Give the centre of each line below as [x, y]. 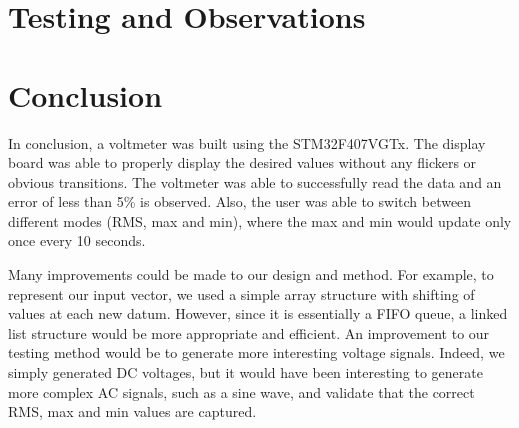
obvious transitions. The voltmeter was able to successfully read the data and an [255, 181]
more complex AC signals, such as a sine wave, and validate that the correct [241, 391]
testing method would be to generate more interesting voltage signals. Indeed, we [256, 352]
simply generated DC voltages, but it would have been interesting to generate [245, 372]
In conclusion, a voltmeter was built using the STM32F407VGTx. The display [247, 142]
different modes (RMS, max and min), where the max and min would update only [260, 220]
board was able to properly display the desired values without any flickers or [242, 162]
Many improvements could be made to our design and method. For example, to [251, 274]
